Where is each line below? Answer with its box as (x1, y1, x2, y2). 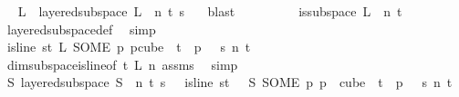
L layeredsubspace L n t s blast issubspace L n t (17, 2, 402, 20)
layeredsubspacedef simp (6, 19, 156, 38)
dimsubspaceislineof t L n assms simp (6, 54, 238, 73)
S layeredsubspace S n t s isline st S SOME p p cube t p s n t (6, 73, 453, 92)
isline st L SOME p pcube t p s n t (6, 37, 251, 56)
